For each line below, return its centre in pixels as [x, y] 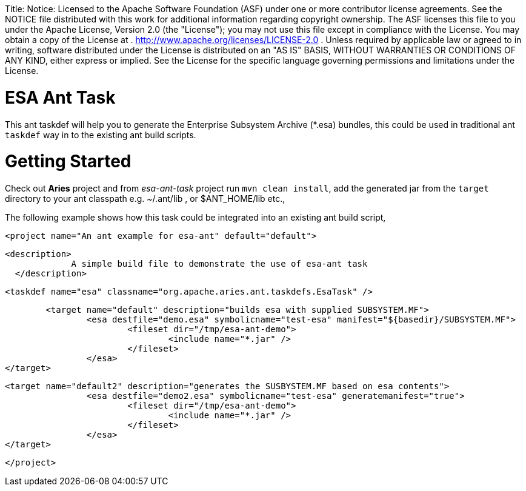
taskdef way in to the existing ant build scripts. [101, 135]
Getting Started [68, 162]
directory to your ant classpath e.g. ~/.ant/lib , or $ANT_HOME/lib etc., [145, 199]
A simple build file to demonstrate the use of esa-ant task [219, 264]
